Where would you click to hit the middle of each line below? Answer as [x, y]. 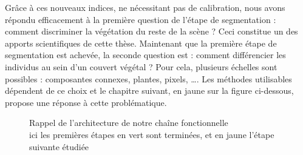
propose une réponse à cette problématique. [86, 102]
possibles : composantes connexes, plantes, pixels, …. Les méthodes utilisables [148, 78]
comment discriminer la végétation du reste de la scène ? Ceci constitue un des [151, 31]
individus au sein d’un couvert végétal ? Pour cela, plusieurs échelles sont [141, 66]
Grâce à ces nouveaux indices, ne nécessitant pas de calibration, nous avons [145, 7]
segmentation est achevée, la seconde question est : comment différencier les [145, 55]
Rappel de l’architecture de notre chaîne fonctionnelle [129, 123]
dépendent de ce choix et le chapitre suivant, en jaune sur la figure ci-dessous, [149, 91]
